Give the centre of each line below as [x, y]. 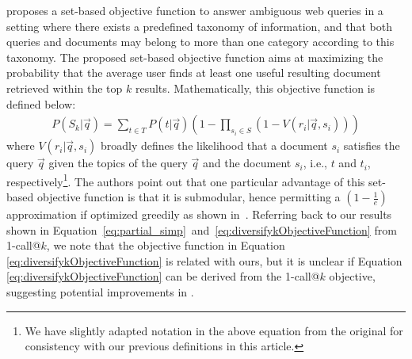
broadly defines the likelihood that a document [214, 145]
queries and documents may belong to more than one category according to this [200, 42]
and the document [247, 163]
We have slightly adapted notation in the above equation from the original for [214, 330]
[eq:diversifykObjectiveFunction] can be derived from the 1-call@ [163, 276]
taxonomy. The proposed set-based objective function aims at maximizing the [195, 57]
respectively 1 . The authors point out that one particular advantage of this [186, 180]
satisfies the [372, 145]
